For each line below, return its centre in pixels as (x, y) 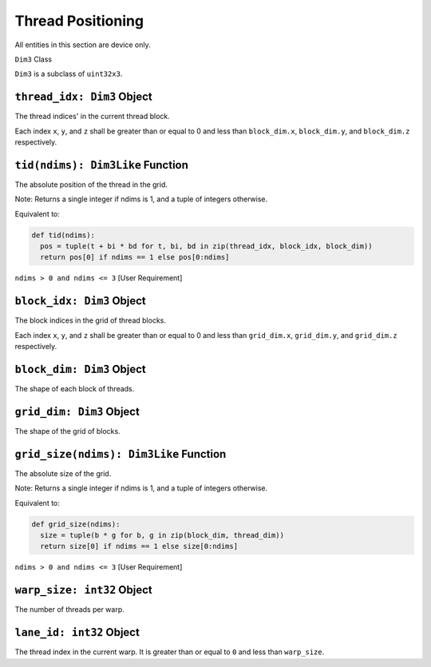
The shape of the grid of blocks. (67, 431)
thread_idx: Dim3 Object (83, 97)
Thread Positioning (79, 21)
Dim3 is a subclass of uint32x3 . (69, 74)
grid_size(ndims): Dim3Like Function (121, 454)
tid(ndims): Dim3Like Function (102, 165)
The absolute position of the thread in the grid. (91, 185)
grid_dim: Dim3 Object (77, 411)
